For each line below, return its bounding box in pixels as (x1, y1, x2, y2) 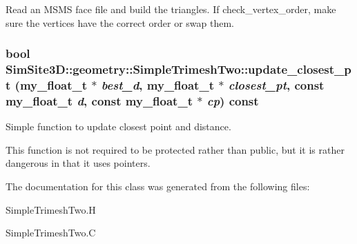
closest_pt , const (228, 76, 325, 93)
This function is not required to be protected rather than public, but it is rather (6, 142, 345, 156)
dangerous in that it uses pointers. (6, 156, 151, 170)
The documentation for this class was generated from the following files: (6, 179, 310, 193)
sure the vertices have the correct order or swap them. (6, 15, 235, 30)
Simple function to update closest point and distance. (6, 119, 231, 134)
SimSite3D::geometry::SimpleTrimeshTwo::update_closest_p (6, 61, 351, 78)
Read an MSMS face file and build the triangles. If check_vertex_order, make (6, 2, 336, 16)
